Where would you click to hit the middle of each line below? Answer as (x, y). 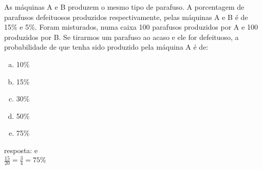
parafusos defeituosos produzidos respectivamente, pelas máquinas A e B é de (126, 17)
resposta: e (21, 150)
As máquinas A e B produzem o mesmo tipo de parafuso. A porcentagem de (124, 7)
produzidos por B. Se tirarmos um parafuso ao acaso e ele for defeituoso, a (121, 37)
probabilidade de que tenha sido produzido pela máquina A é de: (106, 47)
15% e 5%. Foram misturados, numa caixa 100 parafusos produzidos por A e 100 (131, 27)
